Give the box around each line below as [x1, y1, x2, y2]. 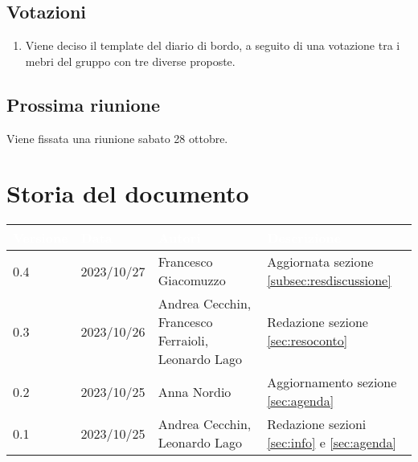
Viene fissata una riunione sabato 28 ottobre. [6, 129, 228, 146]
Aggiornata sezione [267, 252, 374, 272]
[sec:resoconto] [267, 331, 348, 350]
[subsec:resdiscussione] [267, 271, 391, 290]
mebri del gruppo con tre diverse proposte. [25, 52, 236, 69]
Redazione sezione [267, 313, 368, 332]
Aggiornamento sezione [267, 373, 397, 392]
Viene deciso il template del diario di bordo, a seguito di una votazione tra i [25, 37, 400, 54]
